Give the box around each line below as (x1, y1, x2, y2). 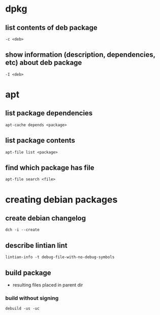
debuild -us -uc (5, 306, 40, 311)
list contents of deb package (5, 23, 98, 32)
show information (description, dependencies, (5, 50, 156, 59)
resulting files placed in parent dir (12, 282, 83, 288)
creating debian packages (5, 194, 118, 205)
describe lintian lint (5, 241, 68, 249)
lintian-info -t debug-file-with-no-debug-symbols (5, 255, 115, 260)
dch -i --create (5, 227, 40, 233)
